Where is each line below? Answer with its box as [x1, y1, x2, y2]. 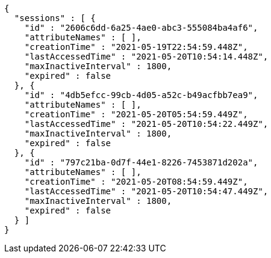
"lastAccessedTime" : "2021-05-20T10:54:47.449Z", [24, 186, 269, 196]
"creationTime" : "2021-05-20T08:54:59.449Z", [24, 177, 248, 186]
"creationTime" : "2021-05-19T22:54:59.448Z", [24, 42, 248, 52]
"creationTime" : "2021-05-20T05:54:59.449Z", [24, 109, 248, 119]
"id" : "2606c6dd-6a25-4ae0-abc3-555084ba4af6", [24, 23, 258, 32]
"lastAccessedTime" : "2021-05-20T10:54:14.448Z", [24, 52, 269, 61]
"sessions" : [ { [14, 13, 96, 23]
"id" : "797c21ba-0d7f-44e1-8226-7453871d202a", [24, 158, 258, 167]
